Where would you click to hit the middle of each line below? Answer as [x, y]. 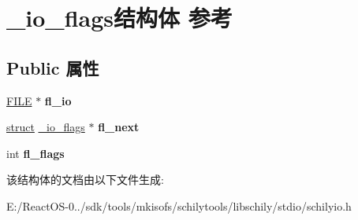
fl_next [119, 127]
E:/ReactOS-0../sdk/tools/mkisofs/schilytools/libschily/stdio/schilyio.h [179, 205]
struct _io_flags [46, 127]
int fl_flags [35, 153]
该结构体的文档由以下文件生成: [85, 180]
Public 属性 [53, 67]
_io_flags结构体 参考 [119, 18]
